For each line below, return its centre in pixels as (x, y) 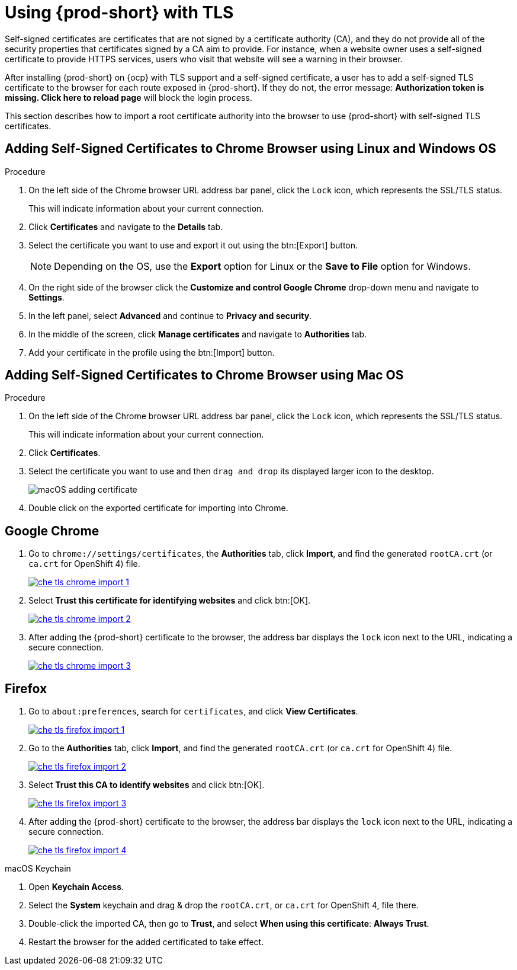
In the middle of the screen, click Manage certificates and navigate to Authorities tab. (198, 334)
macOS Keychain (38, 869)
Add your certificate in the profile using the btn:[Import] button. (152, 352)
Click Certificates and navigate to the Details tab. (126, 226)
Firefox (26, 688)
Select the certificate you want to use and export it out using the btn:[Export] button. (193, 245)
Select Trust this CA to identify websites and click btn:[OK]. (147, 785)
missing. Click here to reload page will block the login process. (129, 97)
